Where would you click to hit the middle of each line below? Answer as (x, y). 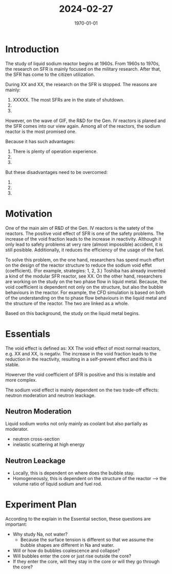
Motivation (29, 214)
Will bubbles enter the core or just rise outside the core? (72, 556)
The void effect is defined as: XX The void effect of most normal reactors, (83, 348)
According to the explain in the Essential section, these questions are (78, 519)
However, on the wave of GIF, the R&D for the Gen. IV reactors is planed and (85, 121)
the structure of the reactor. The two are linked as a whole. (67, 303)
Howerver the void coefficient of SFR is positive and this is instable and (80, 374)
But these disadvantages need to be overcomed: (57, 172)
